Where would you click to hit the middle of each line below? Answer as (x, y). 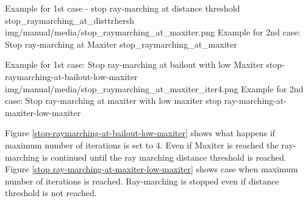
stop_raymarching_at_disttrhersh (70, 20)
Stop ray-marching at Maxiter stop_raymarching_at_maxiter (121, 44)
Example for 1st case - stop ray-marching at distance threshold (123, 8)
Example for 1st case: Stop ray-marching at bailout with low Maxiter (134, 64)
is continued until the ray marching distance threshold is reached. (164, 157)
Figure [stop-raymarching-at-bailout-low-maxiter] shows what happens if (140, 133)
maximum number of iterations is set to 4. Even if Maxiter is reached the (142, 144)
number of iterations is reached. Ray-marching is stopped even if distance (142, 181)
